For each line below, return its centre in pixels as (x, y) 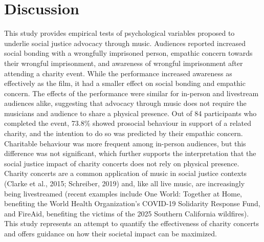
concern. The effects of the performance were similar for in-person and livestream (131, 93)
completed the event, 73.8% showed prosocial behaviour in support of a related (128, 123)
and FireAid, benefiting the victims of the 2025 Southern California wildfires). (127, 213)
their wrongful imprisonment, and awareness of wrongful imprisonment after (124, 63)
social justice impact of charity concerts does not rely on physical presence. (122, 163)
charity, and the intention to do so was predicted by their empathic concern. (124, 133)
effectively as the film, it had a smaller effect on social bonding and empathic (125, 83)
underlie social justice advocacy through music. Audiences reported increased (125, 43)
